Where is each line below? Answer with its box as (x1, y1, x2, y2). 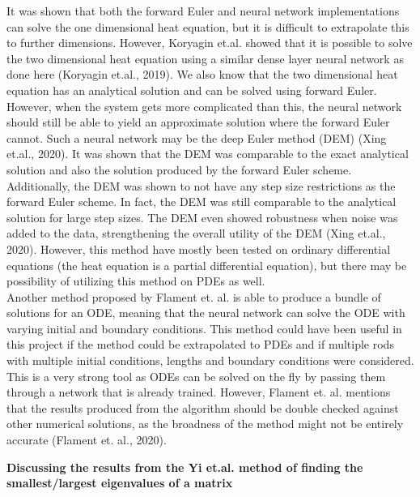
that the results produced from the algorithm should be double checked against (6, 399, 399, 416)
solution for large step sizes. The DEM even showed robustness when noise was (6, 208, 398, 225)
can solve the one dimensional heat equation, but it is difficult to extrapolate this (6, 18, 409, 35)
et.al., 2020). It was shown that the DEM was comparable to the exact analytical (6, 145, 409, 162)
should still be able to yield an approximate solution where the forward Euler (6, 114, 390, 131)
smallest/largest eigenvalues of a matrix (6, 474, 233, 491)
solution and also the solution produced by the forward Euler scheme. (6, 161, 352, 178)
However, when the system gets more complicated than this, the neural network (6, 97, 402, 114)
